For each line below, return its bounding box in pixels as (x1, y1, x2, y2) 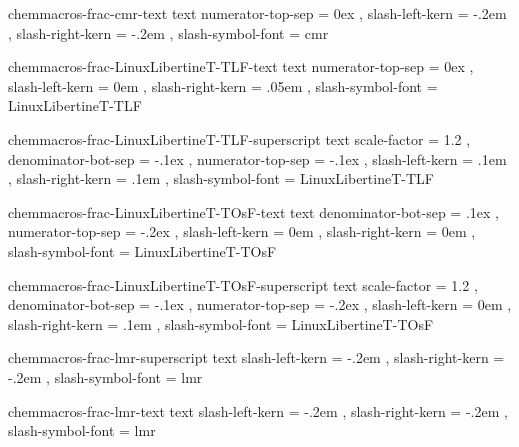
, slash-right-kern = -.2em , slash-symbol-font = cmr (8, 22, 329, 43)
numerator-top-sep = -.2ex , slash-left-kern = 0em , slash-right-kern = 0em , (8, 221, 476, 242)
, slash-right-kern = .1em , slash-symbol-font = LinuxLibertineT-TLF (8, 168, 434, 189)
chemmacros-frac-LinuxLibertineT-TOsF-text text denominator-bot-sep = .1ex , (8, 201, 499, 222)
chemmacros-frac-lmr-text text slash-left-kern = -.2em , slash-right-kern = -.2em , (8, 400, 508, 421)
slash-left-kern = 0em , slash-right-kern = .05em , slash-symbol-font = (8, 75, 438, 96)
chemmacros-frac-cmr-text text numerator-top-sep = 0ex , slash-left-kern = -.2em (8, 3, 507, 23)
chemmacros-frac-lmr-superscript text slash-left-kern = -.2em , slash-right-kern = (8, 347, 505, 368)
